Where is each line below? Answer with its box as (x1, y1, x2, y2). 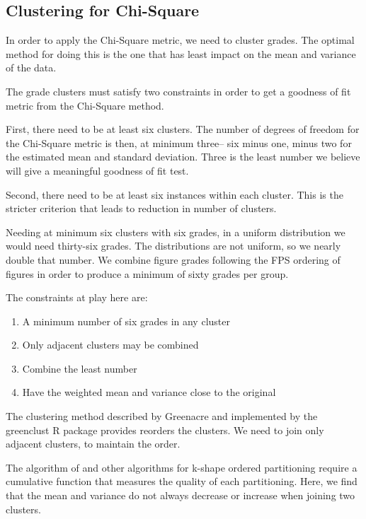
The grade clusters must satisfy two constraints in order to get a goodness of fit (6, 83, 351, 98)
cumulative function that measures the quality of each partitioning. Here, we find (6, 474, 358, 489)
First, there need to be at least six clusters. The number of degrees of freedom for (6, 122, 360, 136)
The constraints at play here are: (6, 290, 148, 305)
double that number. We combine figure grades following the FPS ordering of (6, 252, 341, 267)
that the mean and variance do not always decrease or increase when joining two (6, 488, 355, 503)
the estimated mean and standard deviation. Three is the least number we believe (6, 149, 360, 164)
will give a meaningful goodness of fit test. (6, 163, 189, 177)
